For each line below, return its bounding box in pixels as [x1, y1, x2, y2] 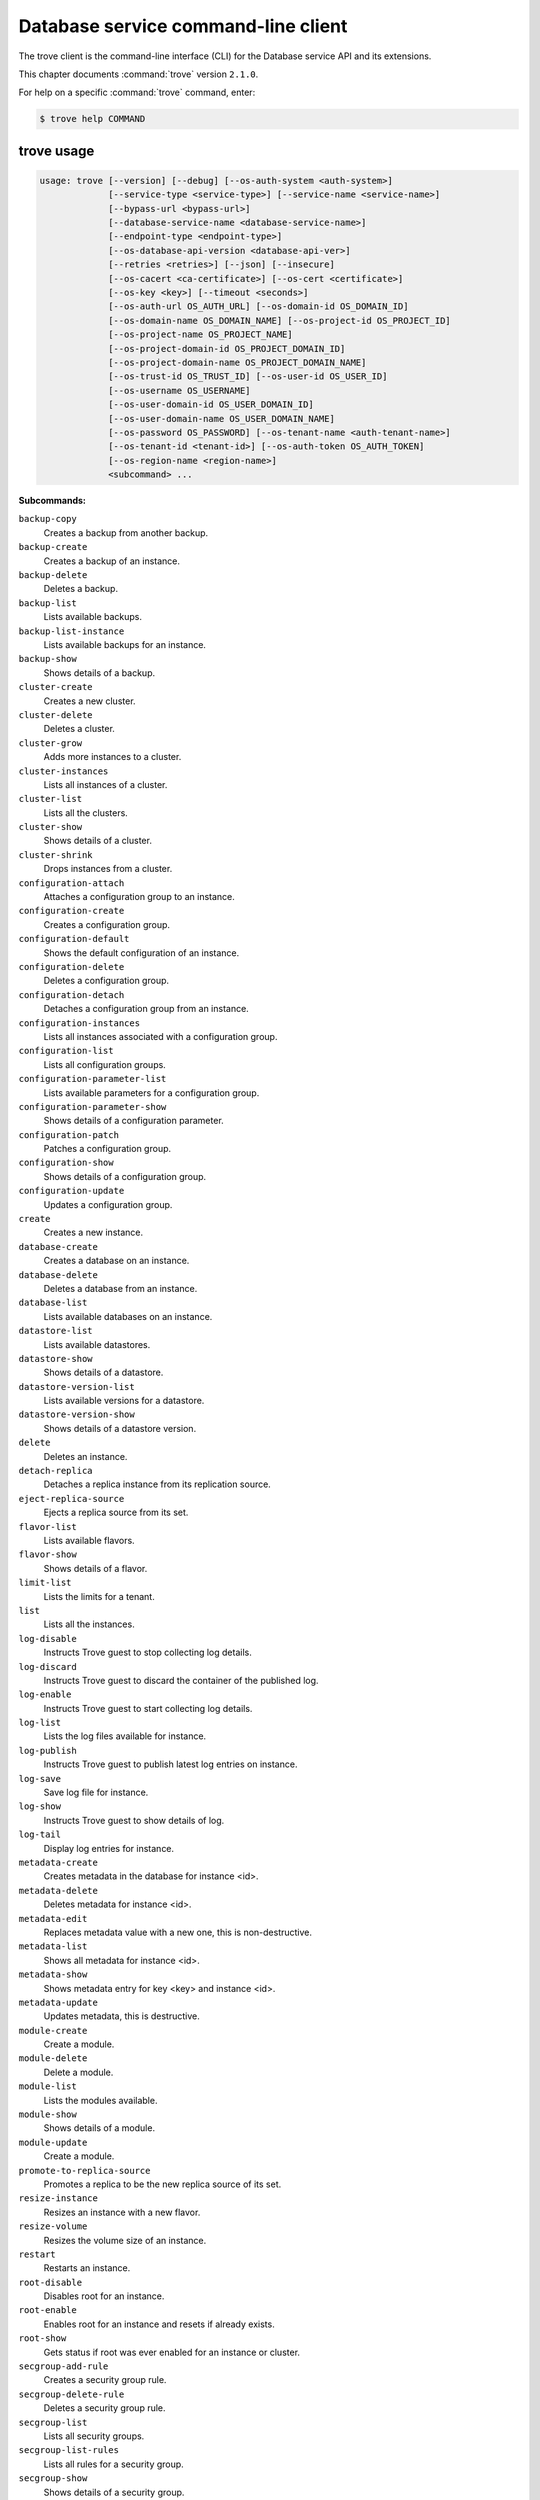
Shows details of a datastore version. [43, 1422, 197, 1434]
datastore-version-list [18, 1381, 135, 1392]
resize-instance [18, 2193, 99, 2204]
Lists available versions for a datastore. [43, 1395, 205, 1407]
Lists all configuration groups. [43, 1058, 167, 1070]
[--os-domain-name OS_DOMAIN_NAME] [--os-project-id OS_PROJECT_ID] [108, 315, 452, 326]
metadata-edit [18, 1913, 88, 1924]
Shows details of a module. [43, 2122, 155, 2134]
